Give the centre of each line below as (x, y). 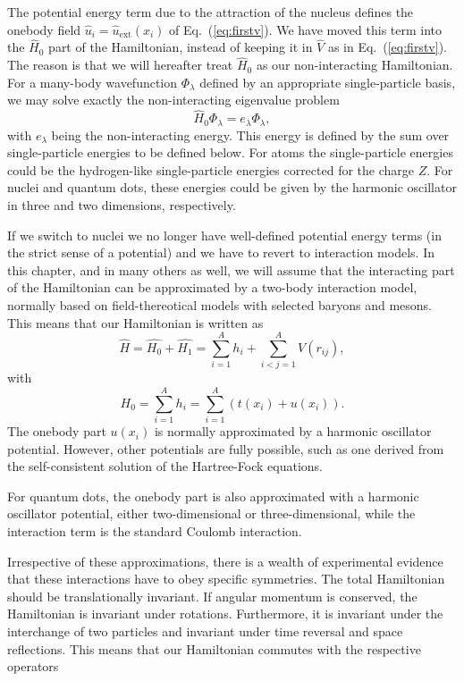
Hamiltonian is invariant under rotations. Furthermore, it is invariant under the (225, 614)
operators (33, 666)
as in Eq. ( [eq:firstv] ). (387, 47)
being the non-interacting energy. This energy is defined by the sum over (250, 135)
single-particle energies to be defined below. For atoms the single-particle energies (230, 152)
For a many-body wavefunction (93, 82)
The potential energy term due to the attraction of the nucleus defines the (211, 12)
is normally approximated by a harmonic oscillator (293, 431)
